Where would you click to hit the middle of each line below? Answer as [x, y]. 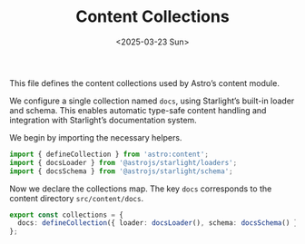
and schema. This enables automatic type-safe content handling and [138, 110]
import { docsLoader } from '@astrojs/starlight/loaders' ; [123, 162]
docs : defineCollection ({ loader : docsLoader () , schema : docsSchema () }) [160, 223]
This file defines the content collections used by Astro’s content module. [144, 83]
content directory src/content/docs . [76, 198]
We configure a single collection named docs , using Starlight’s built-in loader [152, 101]
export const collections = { [67, 215]
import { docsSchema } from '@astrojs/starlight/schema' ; [121, 171]
